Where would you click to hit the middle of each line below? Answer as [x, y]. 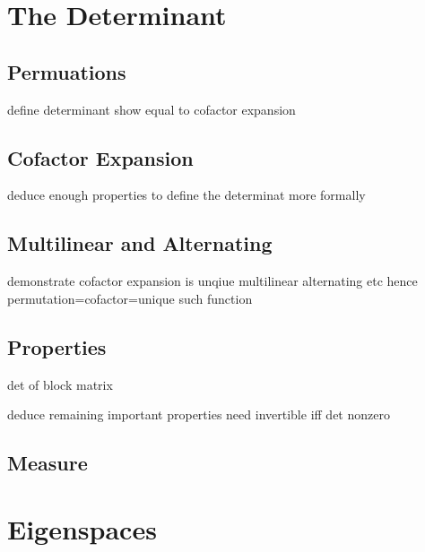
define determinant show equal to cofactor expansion [152, 109]
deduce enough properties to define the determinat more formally [186, 195]
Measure [48, 463]
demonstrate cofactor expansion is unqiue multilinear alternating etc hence [212, 281]
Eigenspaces [82, 528]
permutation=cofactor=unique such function [130, 298]
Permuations [67, 71]
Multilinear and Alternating [140, 243]
